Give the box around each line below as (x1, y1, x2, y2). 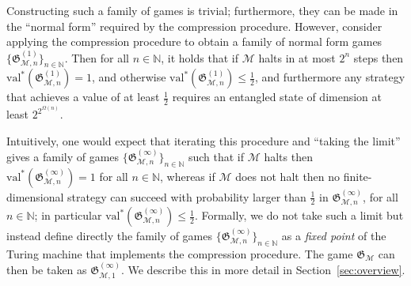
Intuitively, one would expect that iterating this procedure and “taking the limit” (6, 132, 401, 149)
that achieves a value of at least (6, 88, 160, 105)
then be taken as (6, 262, 87, 278)
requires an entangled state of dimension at (172, 88, 382, 105)
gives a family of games (6, 149, 120, 165)
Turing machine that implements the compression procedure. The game (6, 245, 353, 262)
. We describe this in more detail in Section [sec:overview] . (120, 262, 405, 278)
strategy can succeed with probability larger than (67, 188, 306, 205)
